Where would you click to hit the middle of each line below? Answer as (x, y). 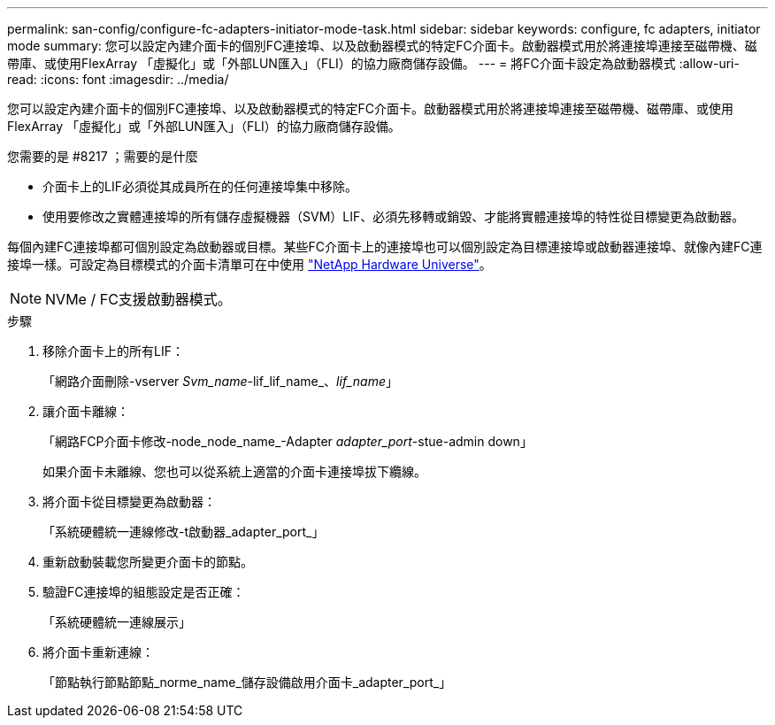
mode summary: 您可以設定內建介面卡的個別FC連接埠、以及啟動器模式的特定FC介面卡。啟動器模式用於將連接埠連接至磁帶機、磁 (382, 46)
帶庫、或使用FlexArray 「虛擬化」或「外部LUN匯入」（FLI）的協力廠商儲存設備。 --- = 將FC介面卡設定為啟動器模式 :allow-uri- (373, 63)
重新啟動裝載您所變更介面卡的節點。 (148, 562)
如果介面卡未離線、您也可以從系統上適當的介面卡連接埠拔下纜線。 (234, 471)
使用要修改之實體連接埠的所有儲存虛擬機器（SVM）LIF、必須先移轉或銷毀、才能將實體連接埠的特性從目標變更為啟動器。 (394, 216)
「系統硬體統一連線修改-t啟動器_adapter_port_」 (184, 532)
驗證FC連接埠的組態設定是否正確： (144, 592)
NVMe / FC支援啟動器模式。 (138, 299)
